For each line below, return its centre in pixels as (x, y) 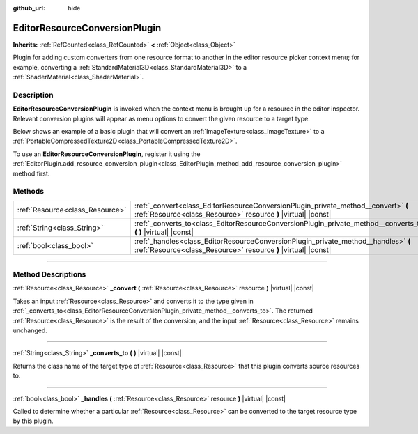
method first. (31, 173)
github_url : (29, 8)
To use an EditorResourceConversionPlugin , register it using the (107, 154)
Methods (29, 192)
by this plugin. (33, 421)
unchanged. (30, 330)
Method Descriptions (49, 274)
